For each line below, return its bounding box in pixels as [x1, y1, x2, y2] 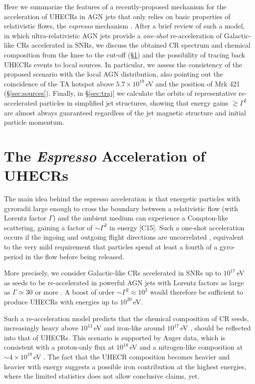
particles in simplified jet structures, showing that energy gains [39, 97, 229, 108]
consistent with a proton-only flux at [4, 342, 114, 352]
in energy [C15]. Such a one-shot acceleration [109, 222, 245, 232]
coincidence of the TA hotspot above [4, 78, 114, 88]
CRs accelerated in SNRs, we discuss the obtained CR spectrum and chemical [16, 40, 251, 50]
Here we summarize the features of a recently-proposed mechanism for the [4, 1, 227, 11]
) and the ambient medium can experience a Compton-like [52, 213, 228, 223]
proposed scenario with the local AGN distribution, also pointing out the [4, 69, 223, 79]
